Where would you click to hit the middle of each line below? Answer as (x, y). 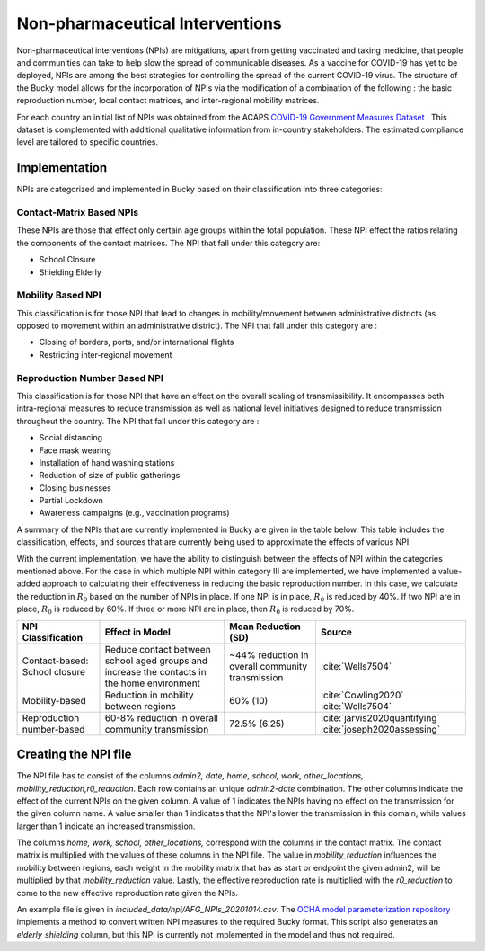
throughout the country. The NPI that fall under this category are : (138, 421)
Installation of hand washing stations (107, 462)
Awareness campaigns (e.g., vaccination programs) (134, 513)
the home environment (153, 683)
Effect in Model (137, 632)
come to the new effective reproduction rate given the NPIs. (127, 893)
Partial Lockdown (71, 501)
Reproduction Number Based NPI (90, 378)
